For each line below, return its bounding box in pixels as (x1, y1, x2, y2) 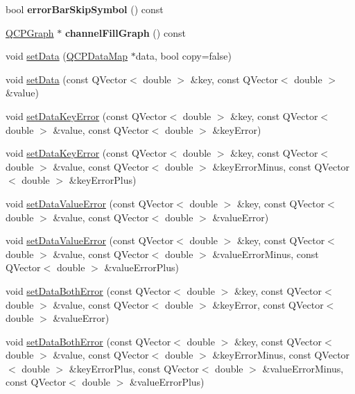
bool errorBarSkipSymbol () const (6, 2, 164, 16)
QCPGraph (6, 25, 54, 40)
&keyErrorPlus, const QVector (69, 361, 199, 375)
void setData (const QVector (6, 71, 127, 86)
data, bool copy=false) (135, 49, 232, 63)
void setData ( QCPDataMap (6, 49, 128, 63)
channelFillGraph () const (64, 25, 186, 40)
